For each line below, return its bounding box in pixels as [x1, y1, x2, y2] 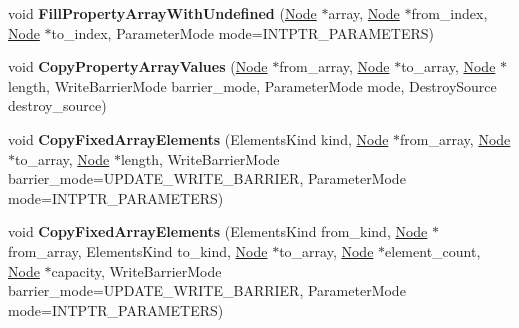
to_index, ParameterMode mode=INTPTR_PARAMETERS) [51, 22, 434, 43]
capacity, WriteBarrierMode [51, 260, 222, 281]
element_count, [385, 240, 481, 261]
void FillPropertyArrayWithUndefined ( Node [8, 3, 317, 23]
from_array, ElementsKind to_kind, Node [8, 240, 268, 261]
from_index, [411, 3, 488, 23]
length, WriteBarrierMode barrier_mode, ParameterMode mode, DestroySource [8, 75, 497, 96]
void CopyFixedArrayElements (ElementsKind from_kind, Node [8, 221, 428, 242]
